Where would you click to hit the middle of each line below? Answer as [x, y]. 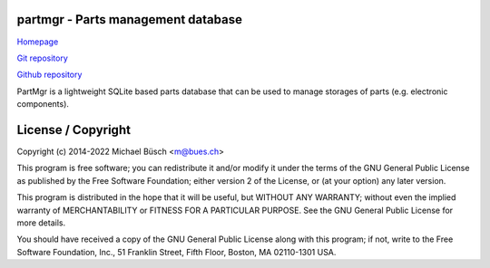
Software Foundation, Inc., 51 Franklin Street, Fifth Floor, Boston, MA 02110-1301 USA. [176, 252]
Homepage [38, 42]
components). [43, 104]
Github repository [49, 75]
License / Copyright [74, 130]
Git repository [42, 58]
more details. [41, 223]
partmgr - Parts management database [129, 19]
